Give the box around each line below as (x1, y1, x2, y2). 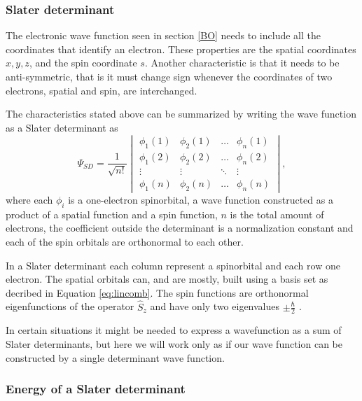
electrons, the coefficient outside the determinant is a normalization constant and (6, 220, 354, 235)
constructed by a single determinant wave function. (6, 350, 225, 365)
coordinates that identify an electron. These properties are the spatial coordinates (6, 41, 356, 56)
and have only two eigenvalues (150, 299, 280, 314)
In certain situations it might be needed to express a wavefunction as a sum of (6, 323, 342, 337)
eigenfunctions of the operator (6, 299, 134, 314)
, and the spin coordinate (29, 55, 137, 70)
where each (6, 192, 53, 207)
